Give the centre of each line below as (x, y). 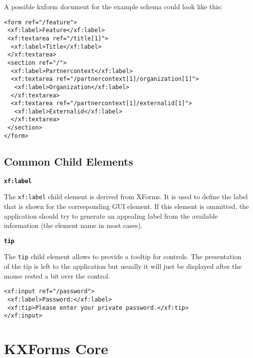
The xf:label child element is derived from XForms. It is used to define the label (126, 197)
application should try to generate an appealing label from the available (111, 216)
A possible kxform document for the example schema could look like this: (113, 6)
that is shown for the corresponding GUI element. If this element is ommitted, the (126, 206)
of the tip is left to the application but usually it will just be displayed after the (123, 266)
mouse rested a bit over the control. (57, 275)
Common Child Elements (69, 161)
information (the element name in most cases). (73, 225)
